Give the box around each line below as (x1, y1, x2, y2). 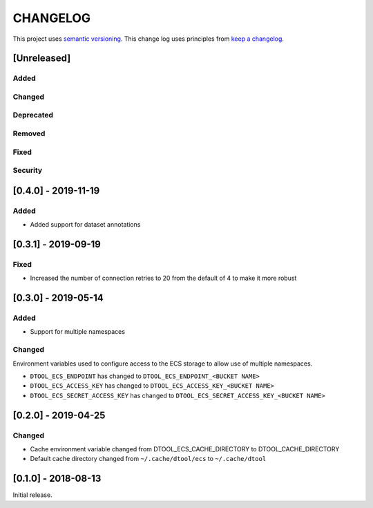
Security (12, 166, 43, 176)
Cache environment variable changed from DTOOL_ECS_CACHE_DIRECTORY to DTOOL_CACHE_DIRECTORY (30, 444, 340, 453)
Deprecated (12, 111, 54, 120)
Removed (12, 129, 46, 138)
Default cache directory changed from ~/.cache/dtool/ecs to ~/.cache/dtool (30, 455, 267, 463)
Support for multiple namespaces (30, 328, 126, 336)
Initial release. (12, 491, 52, 499)
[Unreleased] (12, 53, 71, 64)
